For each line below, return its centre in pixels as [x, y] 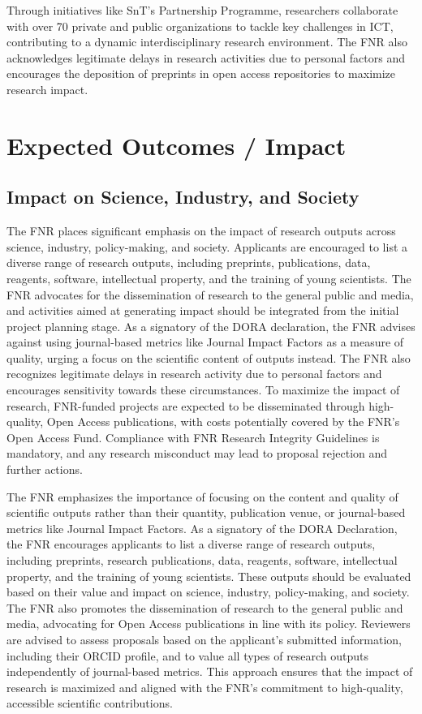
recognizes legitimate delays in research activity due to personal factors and [194, 374]
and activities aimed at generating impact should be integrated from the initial [203, 310]
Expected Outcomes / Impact [177, 145]
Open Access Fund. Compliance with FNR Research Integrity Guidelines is [193, 437]
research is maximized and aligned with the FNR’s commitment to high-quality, [205, 687]
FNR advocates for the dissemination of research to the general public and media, [210, 294]
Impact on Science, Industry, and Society [183, 197]
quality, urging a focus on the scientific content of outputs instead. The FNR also [209, 357]
